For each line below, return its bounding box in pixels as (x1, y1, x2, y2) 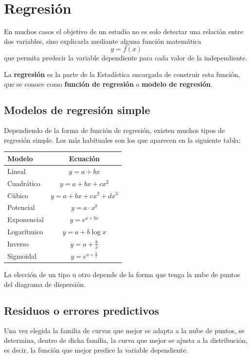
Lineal (7, 166, 26, 176)
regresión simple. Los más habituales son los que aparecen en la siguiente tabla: (4, 134, 241, 145)
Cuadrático (7, 178, 40, 188)
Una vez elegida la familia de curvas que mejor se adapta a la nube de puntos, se (4, 325, 245, 336)
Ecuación (69, 153, 100, 163)
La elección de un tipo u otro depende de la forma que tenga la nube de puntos (4, 269, 240, 280)
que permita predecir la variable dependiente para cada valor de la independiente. (4, 53, 248, 63)
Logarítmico (7, 226, 43, 237)
